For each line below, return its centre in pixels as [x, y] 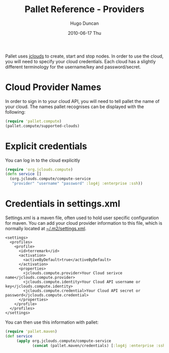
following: [15, 112]
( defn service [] [23, 174]
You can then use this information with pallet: [52, 322]
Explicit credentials [46, 146]
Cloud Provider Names [53, 87]
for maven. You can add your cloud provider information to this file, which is [84, 223]
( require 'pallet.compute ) [33, 121]
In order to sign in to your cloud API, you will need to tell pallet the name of [82, 101]
